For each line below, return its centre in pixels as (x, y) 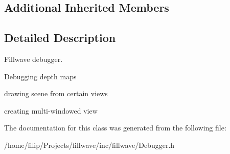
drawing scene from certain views (56, 93)
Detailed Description (60, 38)
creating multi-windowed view (51, 110)
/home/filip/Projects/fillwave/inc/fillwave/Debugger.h (89, 145)
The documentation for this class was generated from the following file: (115, 128)
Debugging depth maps (40, 76)
